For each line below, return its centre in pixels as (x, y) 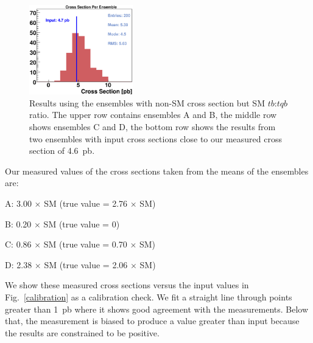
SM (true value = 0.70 (85, 244)
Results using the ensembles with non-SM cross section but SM (147, 102)
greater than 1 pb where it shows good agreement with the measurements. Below (157, 309)
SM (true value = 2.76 (86, 203)
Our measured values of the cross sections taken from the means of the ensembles (157, 171)
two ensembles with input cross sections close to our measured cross (156, 138)
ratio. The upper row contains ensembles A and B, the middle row (153, 115)
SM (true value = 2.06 (86, 264)
